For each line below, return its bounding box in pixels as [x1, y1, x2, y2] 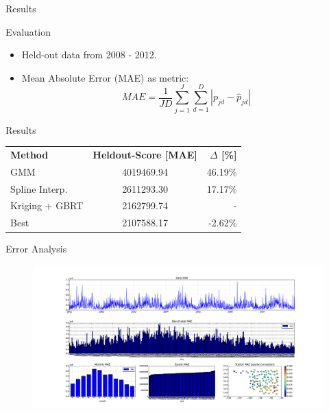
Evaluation [5, 24, 51, 38]
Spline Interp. [10, 181, 68, 196]
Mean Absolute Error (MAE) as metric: [21, 70, 189, 84]
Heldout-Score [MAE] [93, 147, 197, 161]
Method [10, 147, 49, 161]
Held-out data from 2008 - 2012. [21, 47, 157, 62]
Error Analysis [5, 241, 67, 256]
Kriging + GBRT [10, 198, 84, 213]
